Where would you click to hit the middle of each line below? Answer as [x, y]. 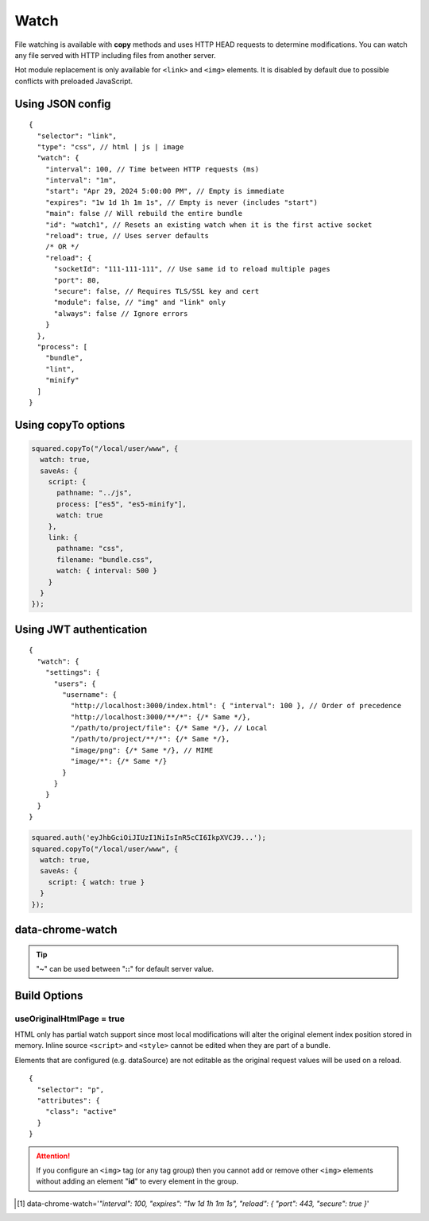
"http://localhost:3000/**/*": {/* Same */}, [160, 717]
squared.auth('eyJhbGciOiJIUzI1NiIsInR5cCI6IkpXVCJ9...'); [149, 838]
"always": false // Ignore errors [121, 313]
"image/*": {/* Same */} [119, 761]
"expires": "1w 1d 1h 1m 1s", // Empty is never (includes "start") [181, 202]
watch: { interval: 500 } [107, 571]
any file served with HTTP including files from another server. [115, 55]
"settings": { [73, 672]
